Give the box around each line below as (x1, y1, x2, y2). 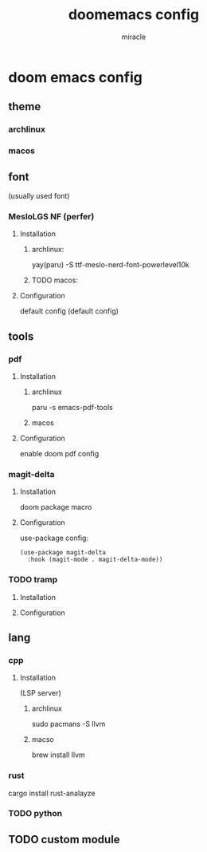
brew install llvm (31, 750, 85, 759)
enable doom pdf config (19, 448, 100, 458)
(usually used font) (8, 191, 70, 200)
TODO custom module (8, 832, 121, 846)
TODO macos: (31, 275, 78, 285)
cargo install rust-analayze (8, 788, 96, 798)
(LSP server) (19, 688, 61, 698)
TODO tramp (8, 574, 58, 586)
